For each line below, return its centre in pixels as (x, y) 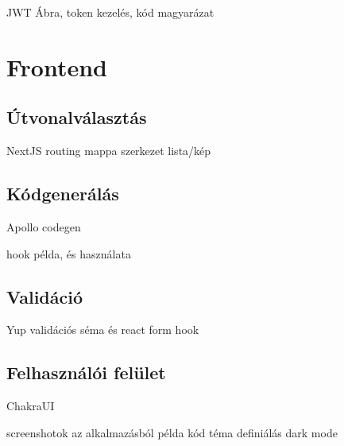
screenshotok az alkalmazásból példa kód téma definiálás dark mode (172, 432)
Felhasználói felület (86, 372)
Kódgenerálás (63, 194)
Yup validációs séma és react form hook (103, 330)
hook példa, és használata (69, 253)
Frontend (57, 66)
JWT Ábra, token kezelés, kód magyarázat (110, 12)
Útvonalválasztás (77, 117)
